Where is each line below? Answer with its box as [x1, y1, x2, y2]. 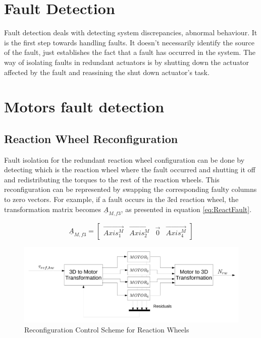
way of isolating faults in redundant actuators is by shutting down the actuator [4, 56, 249, 67]
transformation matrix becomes [4, 204, 101, 214]
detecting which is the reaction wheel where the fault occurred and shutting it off [4, 164, 255, 175]
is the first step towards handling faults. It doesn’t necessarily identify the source [4, 37, 254, 47]
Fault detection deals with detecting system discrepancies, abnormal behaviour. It [4, 27, 257, 38]
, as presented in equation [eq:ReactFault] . [121, 204, 252, 214]
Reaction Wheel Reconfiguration [4, 130, 178, 146]
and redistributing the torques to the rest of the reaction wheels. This [4, 174, 220, 184]
